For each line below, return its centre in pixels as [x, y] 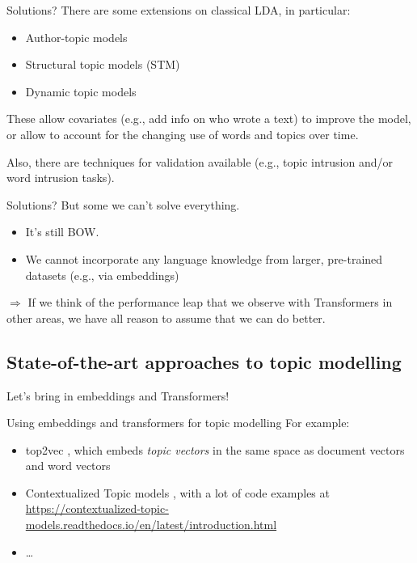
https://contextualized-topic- [97, 508]
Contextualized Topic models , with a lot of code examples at [177, 492]
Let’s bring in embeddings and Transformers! [118, 395]
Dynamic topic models [81, 91]
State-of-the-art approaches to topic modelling [204, 361]
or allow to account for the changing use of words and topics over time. [183, 134]
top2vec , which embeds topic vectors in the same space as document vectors [215, 449]
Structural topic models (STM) [103, 64]
